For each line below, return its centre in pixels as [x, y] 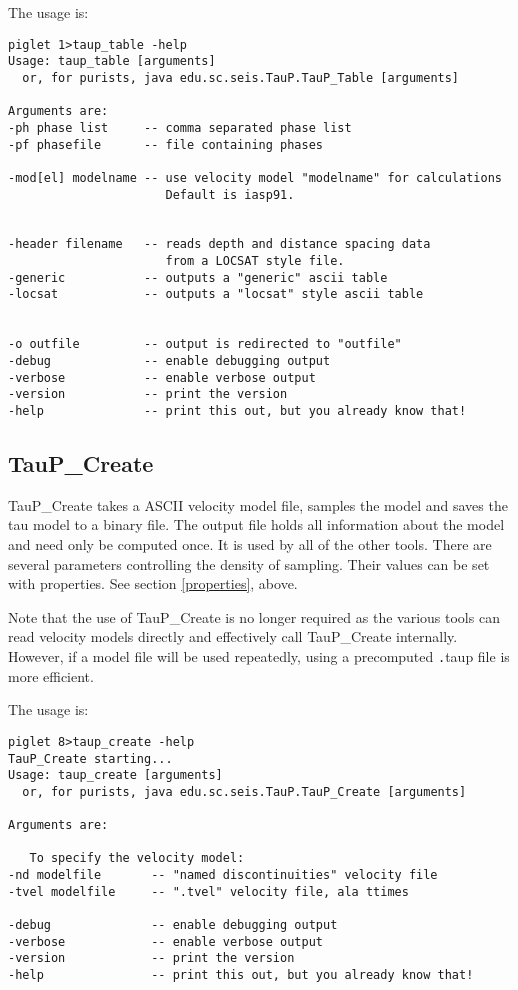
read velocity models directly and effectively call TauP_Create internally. [233, 636]
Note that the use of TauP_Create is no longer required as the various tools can [254, 616]
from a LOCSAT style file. [255, 261]
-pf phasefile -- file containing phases [165, 144]
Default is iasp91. [230, 194]
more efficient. [51, 675]
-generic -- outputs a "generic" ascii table [198, 277]
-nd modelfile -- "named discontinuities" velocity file [223, 875]
